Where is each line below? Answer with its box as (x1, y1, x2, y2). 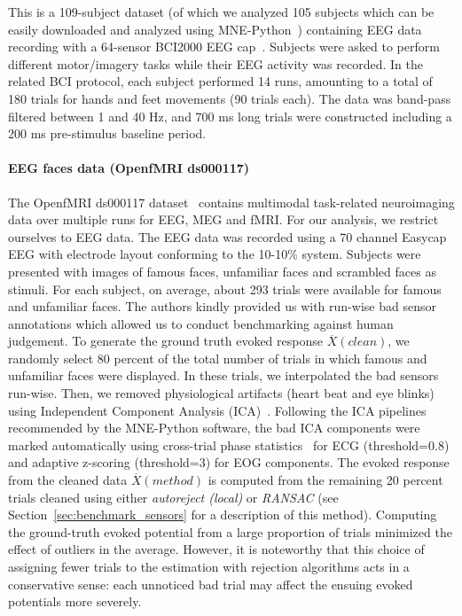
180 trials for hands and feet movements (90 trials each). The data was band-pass (8, 89, 451, 107)
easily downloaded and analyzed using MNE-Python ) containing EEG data (8, 19, 422, 38)
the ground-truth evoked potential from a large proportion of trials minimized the (8, 522, 452, 541)
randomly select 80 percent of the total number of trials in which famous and (8, 348, 427, 367)
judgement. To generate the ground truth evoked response (8, 331, 323, 350)
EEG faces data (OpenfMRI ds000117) (8, 159, 250, 177)
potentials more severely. (8, 592, 142, 611)
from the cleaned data (8, 471, 128, 489)
